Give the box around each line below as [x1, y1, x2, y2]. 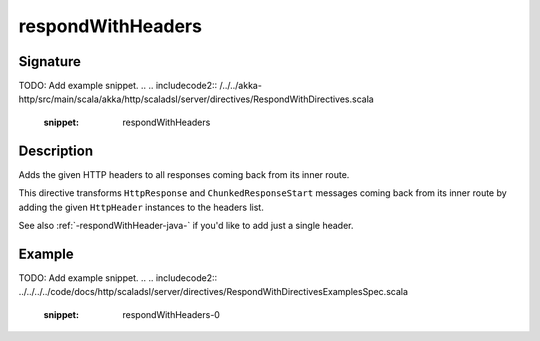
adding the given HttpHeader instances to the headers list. [18, 201, 264, 213]
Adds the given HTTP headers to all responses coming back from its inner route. [18, 168, 350, 180]
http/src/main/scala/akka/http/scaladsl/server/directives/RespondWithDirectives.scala [18, 93, 374, 105]
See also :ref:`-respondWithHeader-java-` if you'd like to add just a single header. [18, 219, 354, 231]
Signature [18, 53, 82, 70]
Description [18, 142, 94, 159]
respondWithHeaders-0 [122, 308, 220, 320]
